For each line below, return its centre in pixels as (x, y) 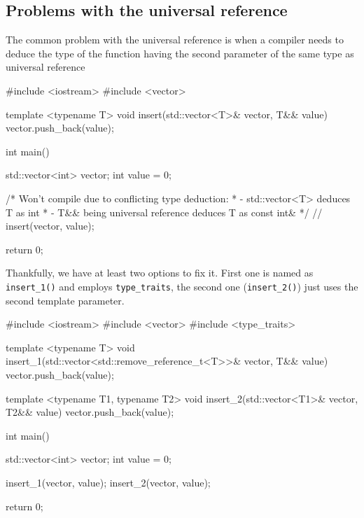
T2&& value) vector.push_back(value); (90, 412)
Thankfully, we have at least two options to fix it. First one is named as (160, 273)
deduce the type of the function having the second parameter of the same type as (180, 53)
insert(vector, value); (50, 226)
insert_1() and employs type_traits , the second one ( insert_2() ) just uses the (182, 286)
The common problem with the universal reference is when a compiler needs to (175, 40)
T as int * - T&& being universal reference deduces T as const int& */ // (164, 212)
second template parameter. (65, 300)
